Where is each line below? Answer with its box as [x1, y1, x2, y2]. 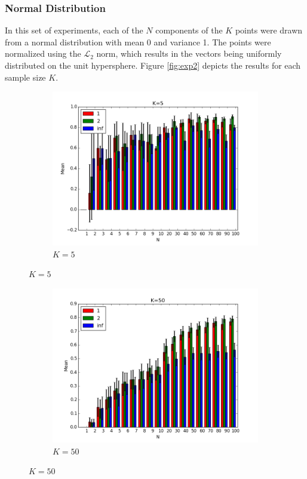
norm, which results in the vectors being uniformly [96, 47, 282, 60]
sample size [5, 70, 46, 83]
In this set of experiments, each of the [5, 24, 143, 36]
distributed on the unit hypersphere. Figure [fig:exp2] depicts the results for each [5, 59, 301, 71]
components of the [155, 24, 223, 36]
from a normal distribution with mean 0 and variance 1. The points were [5, 35, 271, 48]
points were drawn [235, 24, 303, 36]
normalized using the [5, 47, 81, 60]
